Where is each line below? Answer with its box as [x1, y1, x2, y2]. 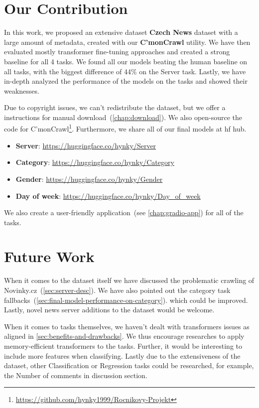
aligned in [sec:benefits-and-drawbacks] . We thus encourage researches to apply [4, 331, 245, 341]
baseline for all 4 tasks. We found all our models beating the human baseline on [4, 56, 248, 66]
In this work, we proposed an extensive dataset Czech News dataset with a [4, 27, 238, 37]
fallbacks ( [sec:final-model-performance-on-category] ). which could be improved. [4, 294, 248, 305]
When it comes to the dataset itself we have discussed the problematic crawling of [4, 275, 255, 285]
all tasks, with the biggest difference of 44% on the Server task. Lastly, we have [4, 66, 246, 76]
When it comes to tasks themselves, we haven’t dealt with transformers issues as [4, 321, 250, 331]
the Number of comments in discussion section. [4, 370, 147, 380]
